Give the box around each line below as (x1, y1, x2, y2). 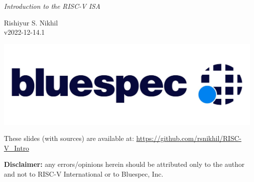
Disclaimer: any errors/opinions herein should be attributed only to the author (4, 159, 245, 169)
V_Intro (4, 142, 29, 153)
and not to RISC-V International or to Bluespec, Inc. (4, 169, 164, 179)
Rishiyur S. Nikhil (4, 17, 58, 27)
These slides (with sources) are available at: (4, 133, 134, 143)
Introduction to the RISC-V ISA (4, 1, 101, 11)
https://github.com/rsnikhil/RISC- (136, 133, 242, 143)
